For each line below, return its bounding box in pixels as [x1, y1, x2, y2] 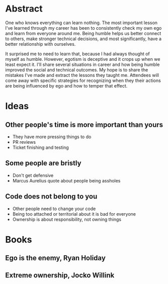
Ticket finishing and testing [12, 144, 69, 150]
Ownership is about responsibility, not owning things [12, 216, 122, 222]
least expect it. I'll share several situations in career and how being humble [5, 61, 160, 67]
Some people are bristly [5, 159, 81, 167]
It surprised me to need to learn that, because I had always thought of [5, 51, 150, 57]
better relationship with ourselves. [5, 41, 76, 47]
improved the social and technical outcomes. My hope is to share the [5, 66, 148, 73]
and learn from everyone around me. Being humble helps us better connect [5, 30, 161, 36]
